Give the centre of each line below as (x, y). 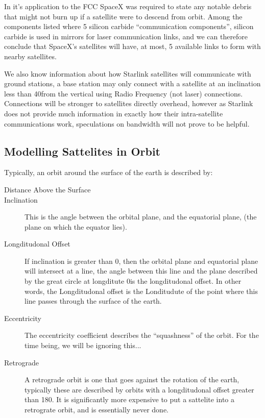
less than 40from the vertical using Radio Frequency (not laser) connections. (124, 93)
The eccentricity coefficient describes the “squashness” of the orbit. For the (142, 335)
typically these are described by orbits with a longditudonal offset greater (139, 389)
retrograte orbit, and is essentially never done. (97, 410)
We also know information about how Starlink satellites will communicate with (128, 73)
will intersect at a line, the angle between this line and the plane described (141, 271)
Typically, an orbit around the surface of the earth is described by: (109, 172)
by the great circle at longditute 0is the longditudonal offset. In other (133, 281)
